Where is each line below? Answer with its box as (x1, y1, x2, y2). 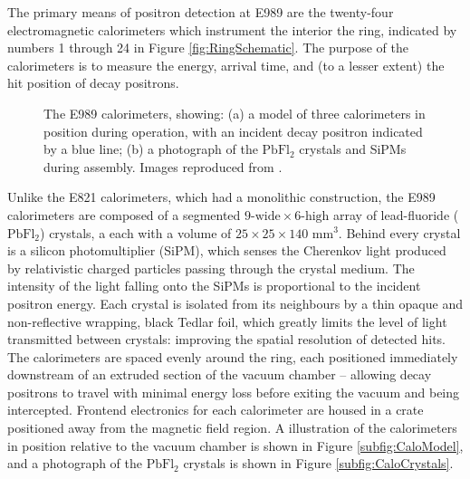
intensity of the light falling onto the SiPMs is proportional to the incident (7, 276, 421, 295)
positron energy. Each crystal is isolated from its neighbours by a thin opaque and (7, 293, 463, 312)
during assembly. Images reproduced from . (43, 157, 283, 176)
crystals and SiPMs (299, 139, 407, 158)
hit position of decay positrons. (7, 73, 179, 92)
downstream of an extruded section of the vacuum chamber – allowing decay (7, 365, 432, 384)
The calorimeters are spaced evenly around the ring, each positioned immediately (7, 347, 458, 366)
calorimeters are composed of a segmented (7, 205, 241, 224)
